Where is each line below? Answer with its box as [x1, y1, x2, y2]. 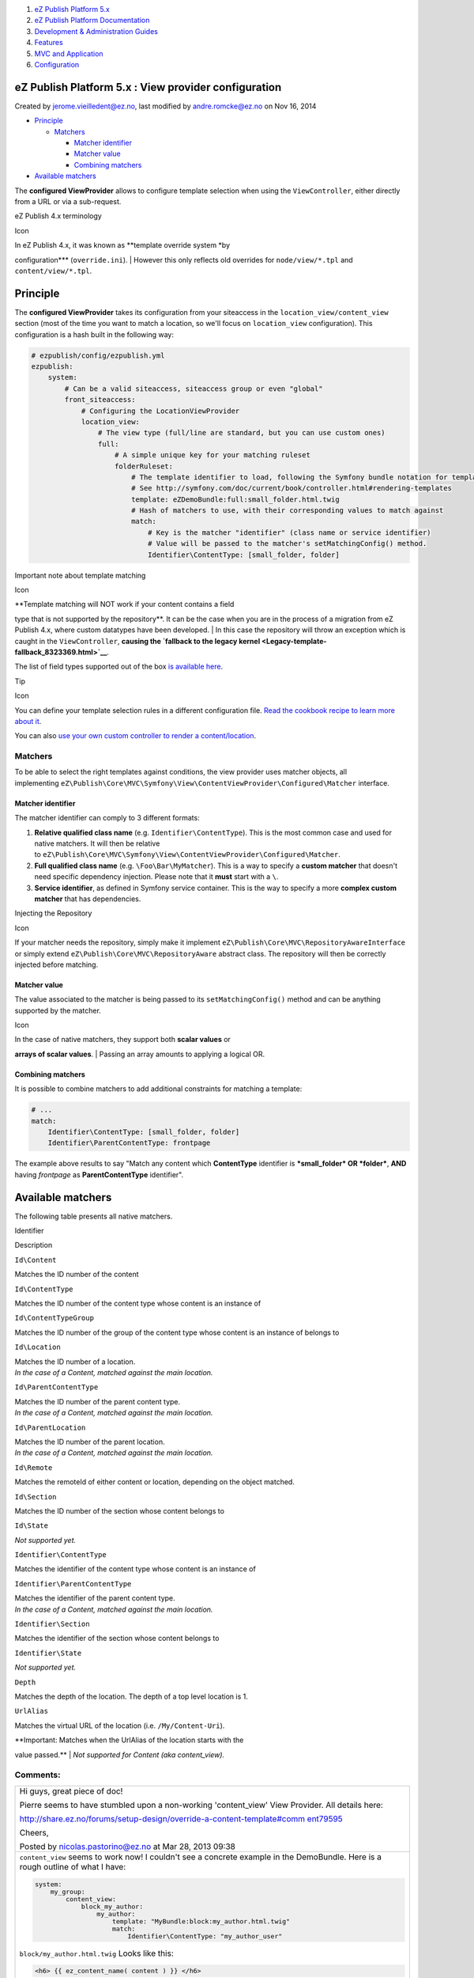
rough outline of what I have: [19, 1861, 126, 1872]
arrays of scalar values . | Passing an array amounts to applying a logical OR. [14, 1049, 265, 1059]
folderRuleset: [115, 461, 174, 471]
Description [14, 1241, 53, 1250]
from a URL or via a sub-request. [14, 196, 122, 206]
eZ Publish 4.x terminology [14, 211, 102, 221]
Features [34, 38, 63, 47]
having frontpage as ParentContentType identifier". [14, 1169, 184, 1179]
